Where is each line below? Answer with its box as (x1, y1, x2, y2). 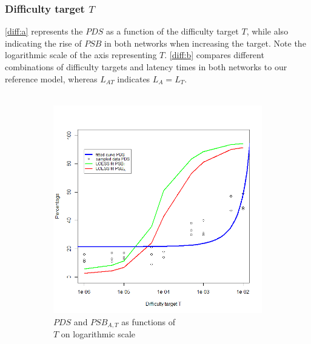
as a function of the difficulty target (106, 25, 239, 38)
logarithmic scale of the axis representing (5, 48, 157, 61)
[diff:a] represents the (5, 25, 83, 38)
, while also (246, 25, 289, 38)
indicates (117, 72, 150, 85)
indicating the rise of (5, 36, 82, 49)
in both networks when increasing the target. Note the (104, 36, 306, 49)
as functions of (121, 315, 176, 328)
